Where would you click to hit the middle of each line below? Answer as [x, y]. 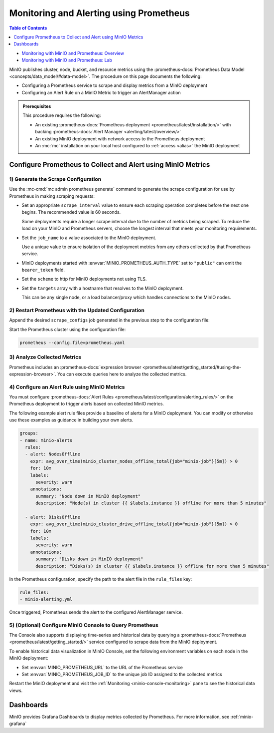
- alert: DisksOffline [53, 517]
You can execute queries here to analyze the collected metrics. [122, 374]
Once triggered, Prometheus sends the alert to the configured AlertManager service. [96, 612]
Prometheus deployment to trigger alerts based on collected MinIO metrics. [87, 404]
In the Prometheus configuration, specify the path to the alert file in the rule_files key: [101, 579]
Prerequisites [37, 106]
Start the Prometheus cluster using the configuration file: [68, 329]
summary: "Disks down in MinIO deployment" [89, 559]
